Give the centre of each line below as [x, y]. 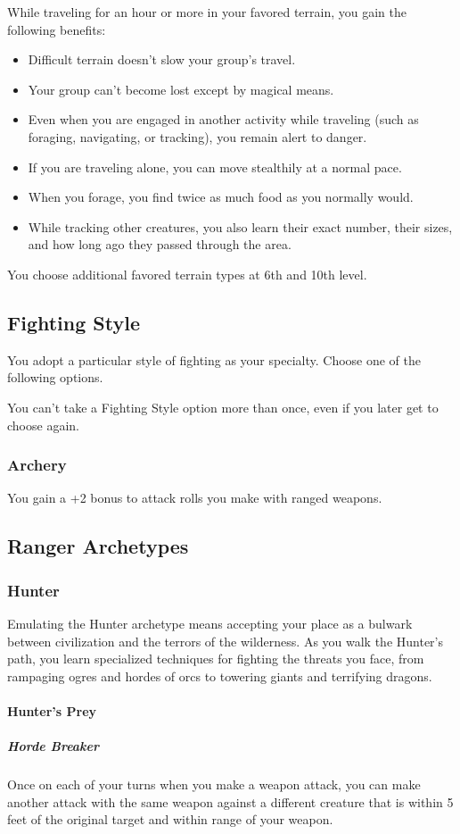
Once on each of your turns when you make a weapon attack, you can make [214, 784]
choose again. [43, 425]
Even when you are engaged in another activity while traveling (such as [223, 119]
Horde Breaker [53, 746]
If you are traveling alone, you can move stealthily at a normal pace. [215, 167]
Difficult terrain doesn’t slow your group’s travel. [162, 59]
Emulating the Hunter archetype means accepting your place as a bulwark [210, 623]
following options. [55, 377]
